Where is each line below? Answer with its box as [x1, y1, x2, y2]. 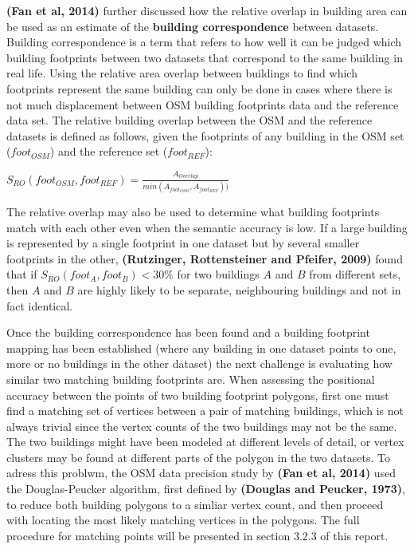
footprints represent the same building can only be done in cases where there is [6, 80, 393, 97]
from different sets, [309, 266, 401, 282]
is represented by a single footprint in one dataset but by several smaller [6, 235, 360, 251]
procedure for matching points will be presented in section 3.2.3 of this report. [6, 527, 389, 543]
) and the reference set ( [49, 143, 168, 160]
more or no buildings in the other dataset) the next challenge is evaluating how [6, 355, 393, 372]
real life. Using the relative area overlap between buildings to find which [6, 65, 357, 81]
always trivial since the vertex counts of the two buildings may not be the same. [6, 417, 397, 434]
